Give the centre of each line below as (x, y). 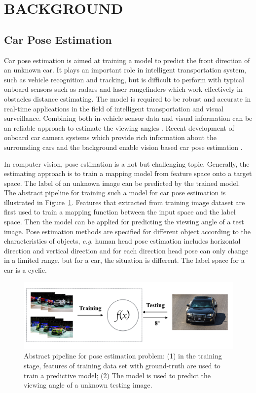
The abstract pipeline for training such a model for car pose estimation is (115, 193)
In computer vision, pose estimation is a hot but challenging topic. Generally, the (127, 163)
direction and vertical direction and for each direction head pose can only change (126, 250)
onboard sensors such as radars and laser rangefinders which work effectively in (123, 89)
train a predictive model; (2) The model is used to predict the (117, 375)
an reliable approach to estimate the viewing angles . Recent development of (119, 127)
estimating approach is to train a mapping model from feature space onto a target (128, 173)
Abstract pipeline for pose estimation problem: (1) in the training (123, 356)
